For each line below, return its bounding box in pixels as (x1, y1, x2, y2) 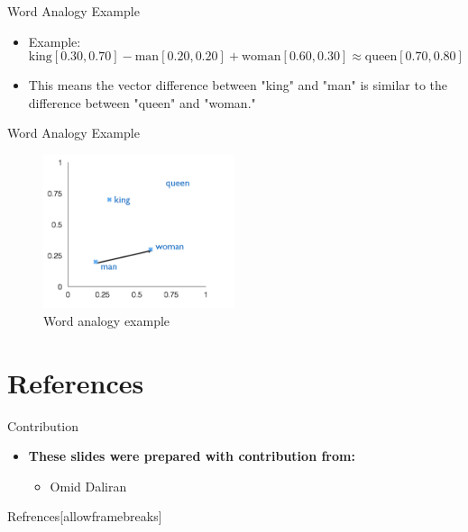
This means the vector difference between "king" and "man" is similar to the (28, 76, 448, 95)
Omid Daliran (50, 476, 127, 495)
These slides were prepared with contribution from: (28, 446, 355, 465)
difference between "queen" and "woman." (28, 93, 256, 112)
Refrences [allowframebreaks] (7, 507, 162, 526)
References (7, 364, 144, 401)
